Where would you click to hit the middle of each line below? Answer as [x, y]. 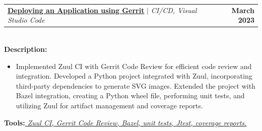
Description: [26, 49]
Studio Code [26, 20]
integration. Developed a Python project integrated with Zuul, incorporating [134, 76]
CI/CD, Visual [174, 10]
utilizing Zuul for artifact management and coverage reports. [109, 105]
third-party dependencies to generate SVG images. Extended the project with [136, 85]
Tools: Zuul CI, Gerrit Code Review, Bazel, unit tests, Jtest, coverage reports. [125, 122]
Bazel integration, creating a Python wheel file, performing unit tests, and [130, 95]
